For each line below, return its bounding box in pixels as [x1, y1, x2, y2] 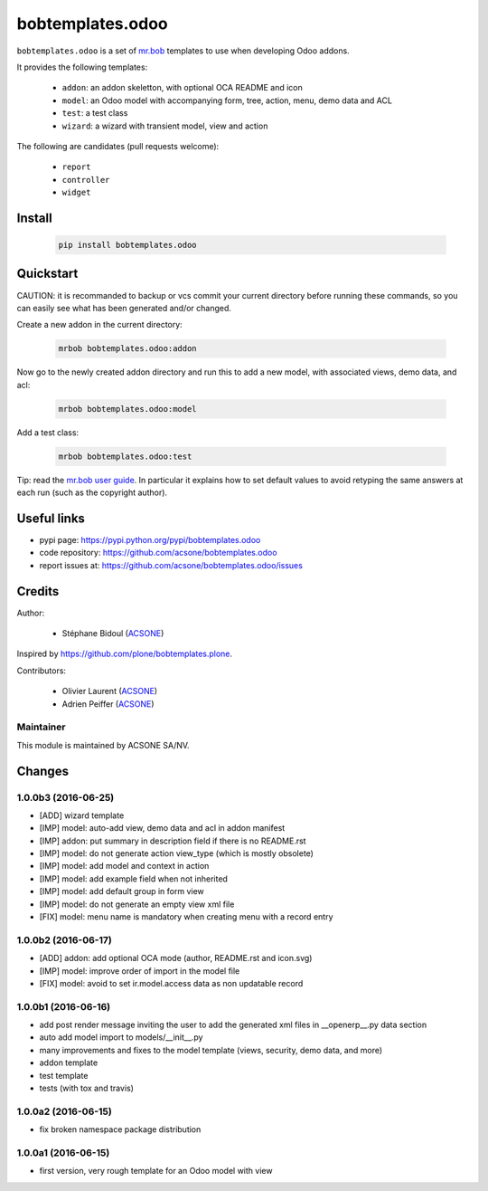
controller [61, 175, 110, 185]
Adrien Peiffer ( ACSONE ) [61, 698, 155, 710]
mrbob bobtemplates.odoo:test [58, 451, 192, 462]
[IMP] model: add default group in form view [39, 886, 205, 897]
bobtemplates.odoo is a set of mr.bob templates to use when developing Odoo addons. [16, 45, 350, 56]
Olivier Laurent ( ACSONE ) [61, 686, 158, 697]
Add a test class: [16, 426, 80, 438]
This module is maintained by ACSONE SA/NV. [16, 739, 190, 750]
